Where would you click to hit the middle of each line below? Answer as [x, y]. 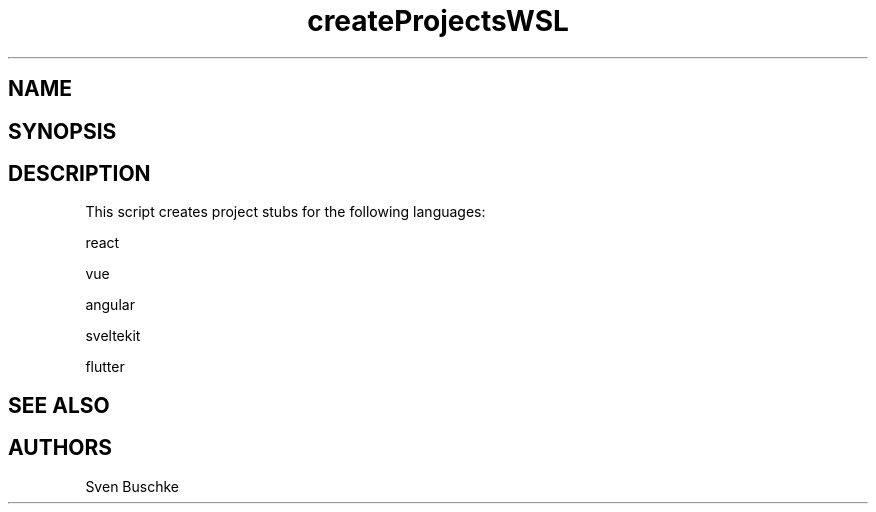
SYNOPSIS [62, 131]
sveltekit [113, 336]
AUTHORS [60, 448]
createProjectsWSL [438, 21]
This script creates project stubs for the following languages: [285, 212]
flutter [105, 367]
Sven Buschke [132, 486]
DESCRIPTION [79, 174]
